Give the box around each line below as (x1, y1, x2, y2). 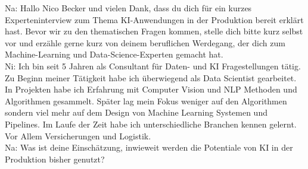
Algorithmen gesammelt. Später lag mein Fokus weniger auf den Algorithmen (5, 94, 287, 107)
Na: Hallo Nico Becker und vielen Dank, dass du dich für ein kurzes (5, 2, 252, 14)
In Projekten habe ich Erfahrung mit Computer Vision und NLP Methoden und (5, 83, 297, 95)
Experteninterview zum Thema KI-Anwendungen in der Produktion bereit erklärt (5, 13, 304, 25)
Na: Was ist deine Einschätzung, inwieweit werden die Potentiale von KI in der (5, 141, 293, 154)
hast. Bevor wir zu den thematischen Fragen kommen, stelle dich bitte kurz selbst (5, 25, 303, 37)
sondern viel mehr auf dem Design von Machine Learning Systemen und (5, 106, 267, 119)
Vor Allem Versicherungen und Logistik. (5, 129, 151, 142)
